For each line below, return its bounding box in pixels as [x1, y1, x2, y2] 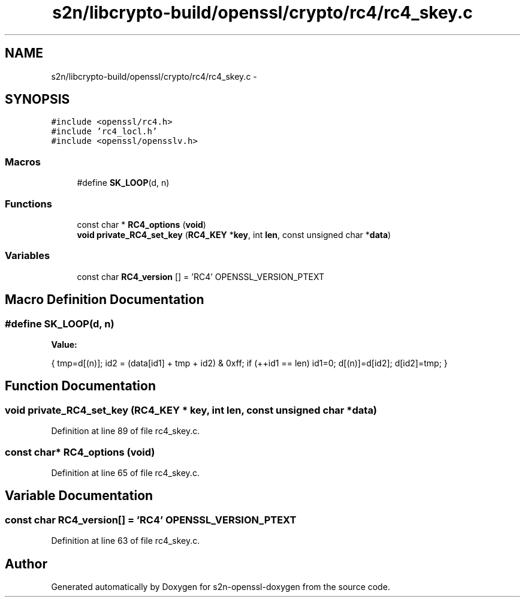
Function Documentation [5, 378, 156, 394]
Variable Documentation [5, 488, 153, 504]
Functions [5, 197, 52, 210]
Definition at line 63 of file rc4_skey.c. [51, 535, 200, 546]
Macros [5, 155, 41, 168]
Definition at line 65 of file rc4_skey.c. [51, 467, 200, 478]
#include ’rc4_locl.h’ [51, 127, 158, 137]
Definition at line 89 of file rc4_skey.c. [51, 426, 200, 437]
